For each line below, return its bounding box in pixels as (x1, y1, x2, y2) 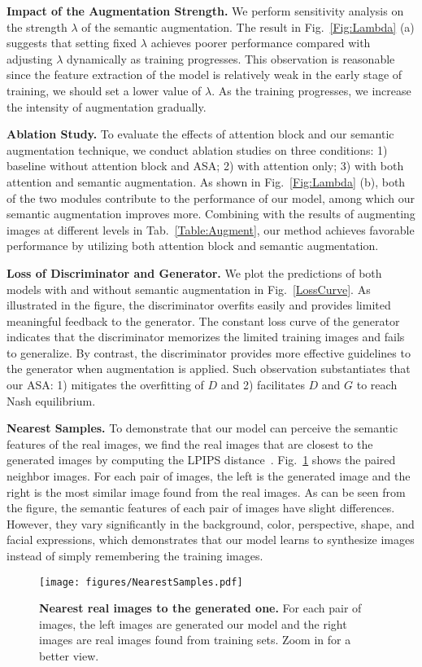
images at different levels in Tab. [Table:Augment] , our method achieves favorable (7, 221, 415, 238)
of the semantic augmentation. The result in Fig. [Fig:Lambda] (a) (81, 18, 415, 35)
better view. (39, 647, 99, 665)
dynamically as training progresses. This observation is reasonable (66, 50, 395, 67)
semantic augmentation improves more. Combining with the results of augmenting (7, 205, 415, 222)
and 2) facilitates (220, 376, 305, 393)
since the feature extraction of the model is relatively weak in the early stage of (7, 66, 402, 83)
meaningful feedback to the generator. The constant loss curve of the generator (7, 312, 400, 329)
